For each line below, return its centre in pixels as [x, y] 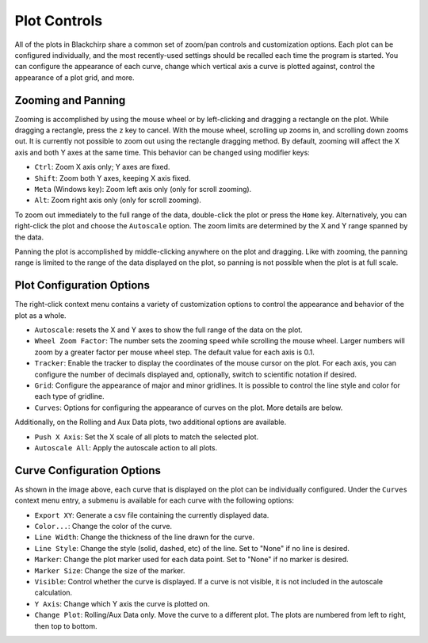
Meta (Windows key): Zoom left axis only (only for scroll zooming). [143, 189]
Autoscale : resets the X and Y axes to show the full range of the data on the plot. [168, 330]
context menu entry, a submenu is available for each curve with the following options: [155, 500]
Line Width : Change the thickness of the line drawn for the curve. [145, 537]
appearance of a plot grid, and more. [75, 77]
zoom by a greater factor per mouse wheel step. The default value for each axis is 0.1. [174, 352]
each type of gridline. [69, 396]
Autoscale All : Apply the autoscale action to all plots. [126, 447]
